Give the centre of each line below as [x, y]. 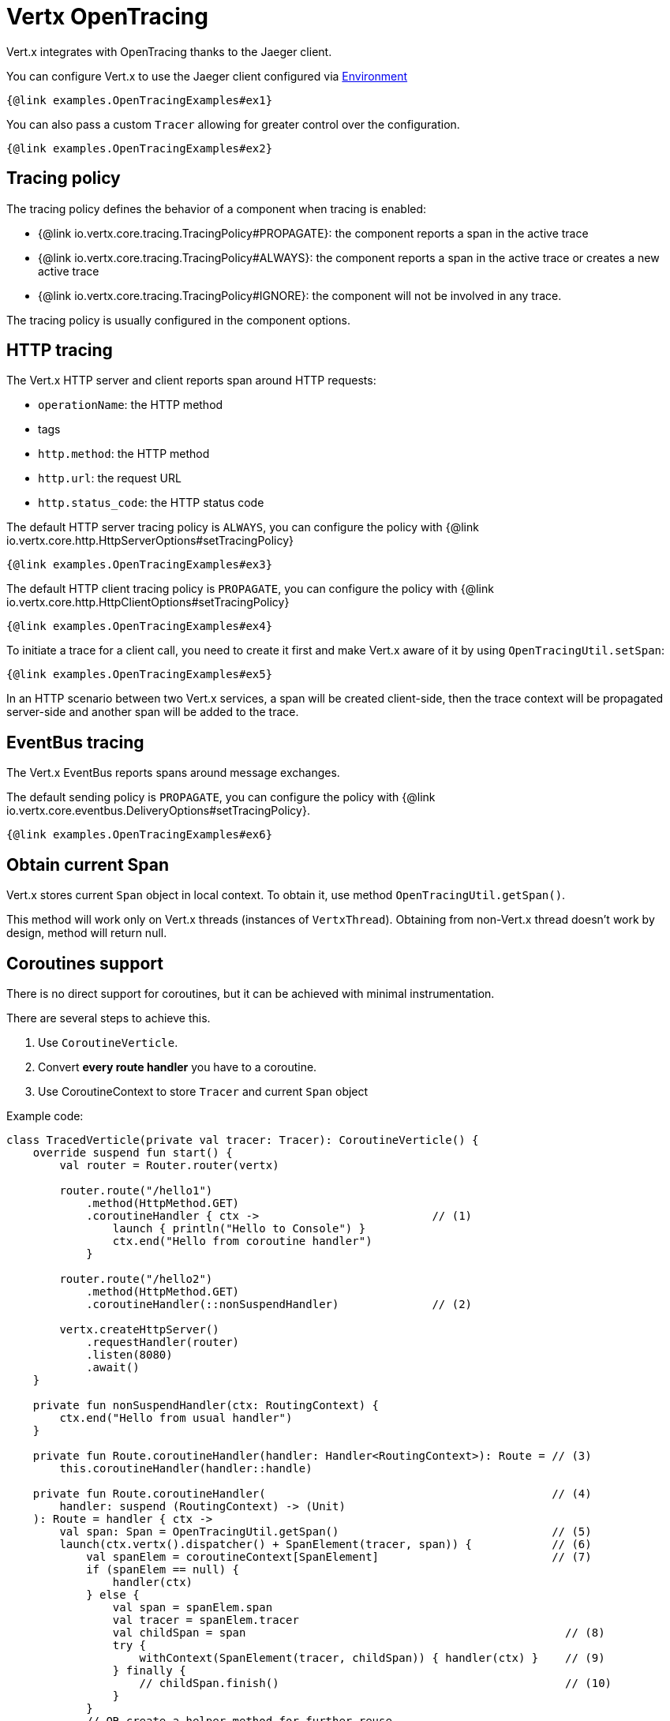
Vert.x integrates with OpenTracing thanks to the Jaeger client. [169, 51]
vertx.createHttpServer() [139, 1329]
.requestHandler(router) [163, 1342]
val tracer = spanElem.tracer [206, 1620]
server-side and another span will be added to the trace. [153, 712]
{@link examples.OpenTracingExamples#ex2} [140, 148]
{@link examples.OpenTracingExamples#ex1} [140, 100]
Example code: [45, 1115]
